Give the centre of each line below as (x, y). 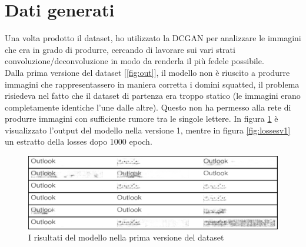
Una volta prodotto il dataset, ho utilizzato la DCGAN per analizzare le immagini (153, 38)
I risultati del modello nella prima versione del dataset (126, 237)
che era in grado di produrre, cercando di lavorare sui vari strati (120, 49)
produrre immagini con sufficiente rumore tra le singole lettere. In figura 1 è (142, 119)
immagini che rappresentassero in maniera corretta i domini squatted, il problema (152, 84)
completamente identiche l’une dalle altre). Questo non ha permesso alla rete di (148, 107)
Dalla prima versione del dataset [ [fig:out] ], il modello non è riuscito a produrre (147, 72)
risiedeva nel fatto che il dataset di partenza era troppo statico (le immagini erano (153, 96)
